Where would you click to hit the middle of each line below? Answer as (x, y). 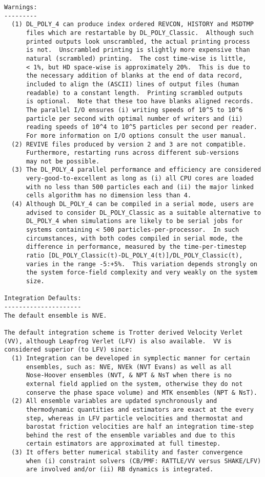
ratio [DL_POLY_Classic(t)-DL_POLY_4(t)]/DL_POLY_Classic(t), (134, 256)
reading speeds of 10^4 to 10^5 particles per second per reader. (141, 127)
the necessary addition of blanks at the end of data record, (134, 76)
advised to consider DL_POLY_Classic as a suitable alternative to (144, 213)
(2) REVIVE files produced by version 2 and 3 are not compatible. (129, 144)
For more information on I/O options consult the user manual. (136, 135)
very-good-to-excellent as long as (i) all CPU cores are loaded (140, 179)
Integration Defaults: (43, 298)
